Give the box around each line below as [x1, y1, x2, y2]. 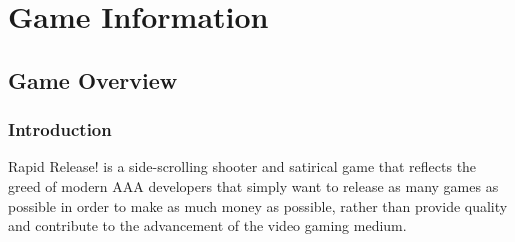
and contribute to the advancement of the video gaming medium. [8, 215, 407, 236]
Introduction [8, 117, 112, 142]
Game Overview [8, 64, 178, 95]
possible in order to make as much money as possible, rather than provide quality [8, 195, 508, 216]
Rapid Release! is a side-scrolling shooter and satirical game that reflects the [8, 156, 477, 177]
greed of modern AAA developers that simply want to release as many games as [8, 175, 499, 196]
